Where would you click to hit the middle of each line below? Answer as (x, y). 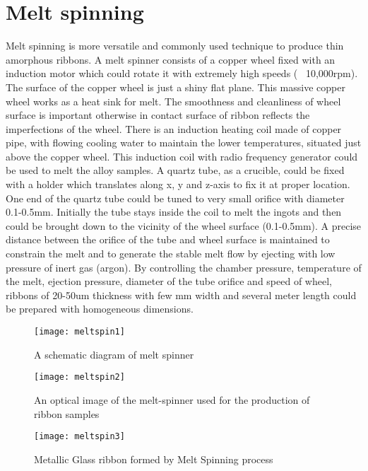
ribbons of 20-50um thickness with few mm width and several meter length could (181, 295)
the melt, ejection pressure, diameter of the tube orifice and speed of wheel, (169, 281)
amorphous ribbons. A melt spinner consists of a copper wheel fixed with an (171, 59)
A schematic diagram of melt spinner (114, 354)
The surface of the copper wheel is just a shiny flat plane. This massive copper (176, 87)
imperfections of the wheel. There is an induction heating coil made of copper (174, 128)
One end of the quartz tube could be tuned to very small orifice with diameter (175, 198)
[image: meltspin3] (79, 437)
